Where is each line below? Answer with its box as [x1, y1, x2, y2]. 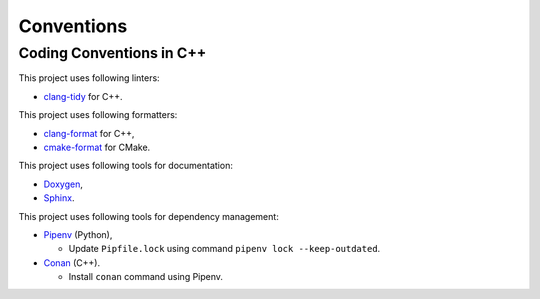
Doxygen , [43, 178, 84, 190]
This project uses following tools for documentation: [18, 160, 234, 172]
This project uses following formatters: [18, 109, 178, 121]
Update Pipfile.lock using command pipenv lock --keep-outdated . [68, 243, 381, 255]
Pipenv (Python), [43, 228, 113, 240]
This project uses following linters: [18, 72, 160, 84]
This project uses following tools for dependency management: [18, 210, 279, 222]
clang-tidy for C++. [43, 90, 124, 102]
